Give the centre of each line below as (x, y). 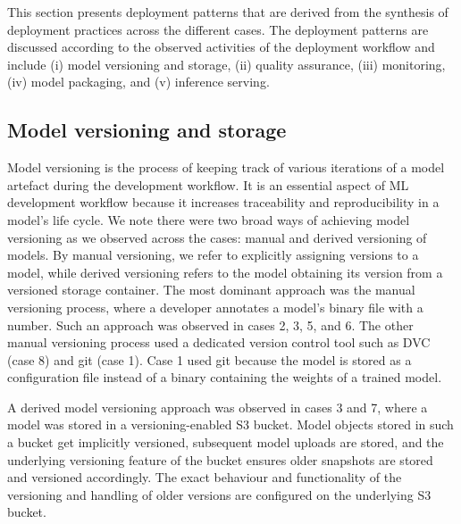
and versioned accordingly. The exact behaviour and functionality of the (205, 477)
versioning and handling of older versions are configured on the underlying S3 (219, 494)
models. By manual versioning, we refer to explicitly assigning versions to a (213, 255)
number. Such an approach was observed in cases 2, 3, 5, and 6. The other (210, 324)
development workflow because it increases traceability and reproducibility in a (223, 202)
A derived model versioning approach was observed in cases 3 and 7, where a (218, 407)
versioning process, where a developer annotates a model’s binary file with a (215, 307)
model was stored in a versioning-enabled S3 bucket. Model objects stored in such (230, 424)
